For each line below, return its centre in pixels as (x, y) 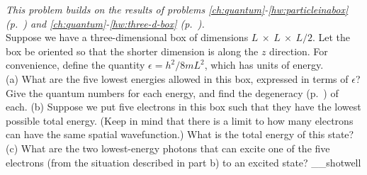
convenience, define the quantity (75, 65)
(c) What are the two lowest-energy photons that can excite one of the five (168, 148)
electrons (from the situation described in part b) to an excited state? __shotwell (183, 162)
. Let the (331, 37)
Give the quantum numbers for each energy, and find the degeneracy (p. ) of (172, 92)
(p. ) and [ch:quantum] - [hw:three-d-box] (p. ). (105, 23)
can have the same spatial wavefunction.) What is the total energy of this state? (180, 134)
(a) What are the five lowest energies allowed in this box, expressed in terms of (177, 78)
